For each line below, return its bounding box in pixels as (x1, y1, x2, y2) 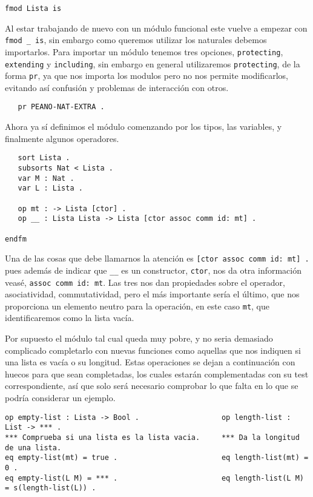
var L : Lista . (18, 184, 83, 193)
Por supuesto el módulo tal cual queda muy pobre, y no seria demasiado (5, 332, 273, 345)
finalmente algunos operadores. (5, 132, 119, 144)
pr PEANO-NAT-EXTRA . (18, 103, 105, 112)
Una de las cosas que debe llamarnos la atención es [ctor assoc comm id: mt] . (5, 252, 309, 265)
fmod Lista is (5, 4, 62, 13)
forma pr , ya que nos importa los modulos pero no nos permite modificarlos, (5, 69, 288, 82)
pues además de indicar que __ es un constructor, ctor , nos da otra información (5, 263, 302, 276)
